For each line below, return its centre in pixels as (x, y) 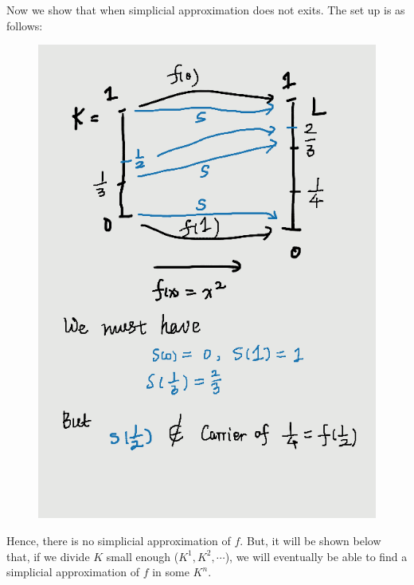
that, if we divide (48, 556)
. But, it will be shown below (310, 540)
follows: (25, 25)
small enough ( (143, 556)
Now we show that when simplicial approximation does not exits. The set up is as (206, 10)
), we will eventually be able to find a (316, 556)
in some (171, 572)
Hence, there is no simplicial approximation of (119, 540)
